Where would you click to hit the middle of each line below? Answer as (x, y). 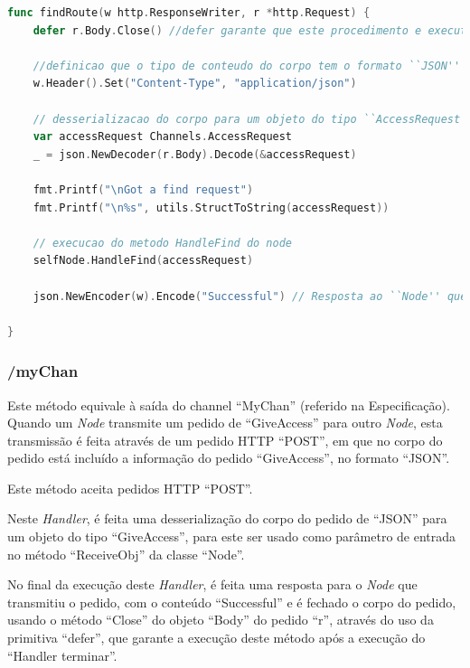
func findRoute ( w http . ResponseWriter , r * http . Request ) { (189, 13)
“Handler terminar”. (62, 655)
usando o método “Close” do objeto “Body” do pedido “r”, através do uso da (221, 620)
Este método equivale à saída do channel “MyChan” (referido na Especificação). (229, 405)
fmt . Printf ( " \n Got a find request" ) (143, 189)
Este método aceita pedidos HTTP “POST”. (130, 488)
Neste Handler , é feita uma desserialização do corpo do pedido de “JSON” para (227, 518)
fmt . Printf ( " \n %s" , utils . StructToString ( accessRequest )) (211, 207)
